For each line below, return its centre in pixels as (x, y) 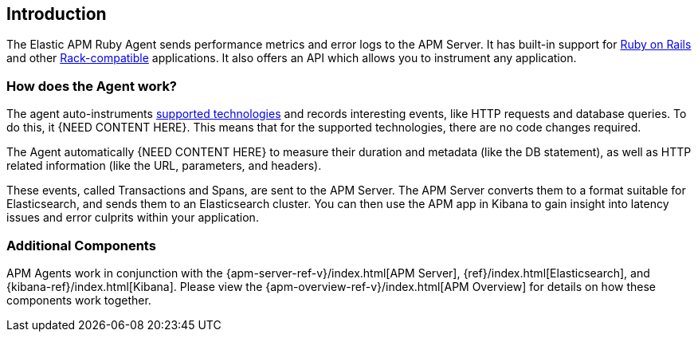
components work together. (79, 300)
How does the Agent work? (92, 86)
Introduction (57, 14)
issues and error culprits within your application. (133, 218)
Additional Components (81, 245)
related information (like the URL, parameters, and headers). (164, 166)
